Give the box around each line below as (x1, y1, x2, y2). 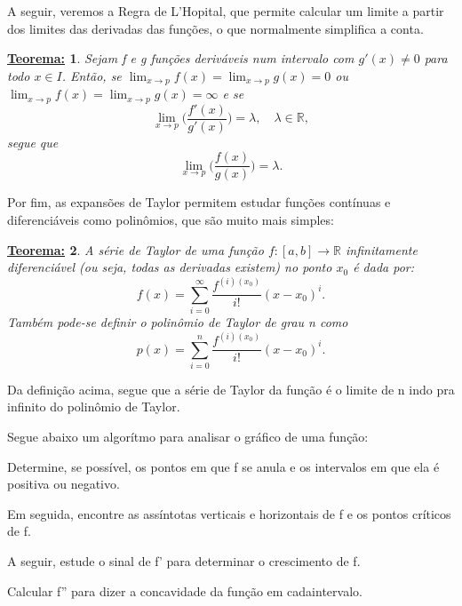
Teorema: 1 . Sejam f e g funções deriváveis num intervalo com (7, 49, 354, 68)
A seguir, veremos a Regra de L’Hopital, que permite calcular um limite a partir (7, 2, 444, 20)
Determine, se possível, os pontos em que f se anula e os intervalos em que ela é (7, 457, 440, 475)
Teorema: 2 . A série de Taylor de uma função (7, 240, 264, 259)
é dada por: (353, 258, 415, 276)
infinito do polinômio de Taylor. (7, 397, 180, 416)
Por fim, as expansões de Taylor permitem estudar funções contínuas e (7, 193, 391, 211)
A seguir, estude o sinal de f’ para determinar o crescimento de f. (7, 552, 361, 570)
